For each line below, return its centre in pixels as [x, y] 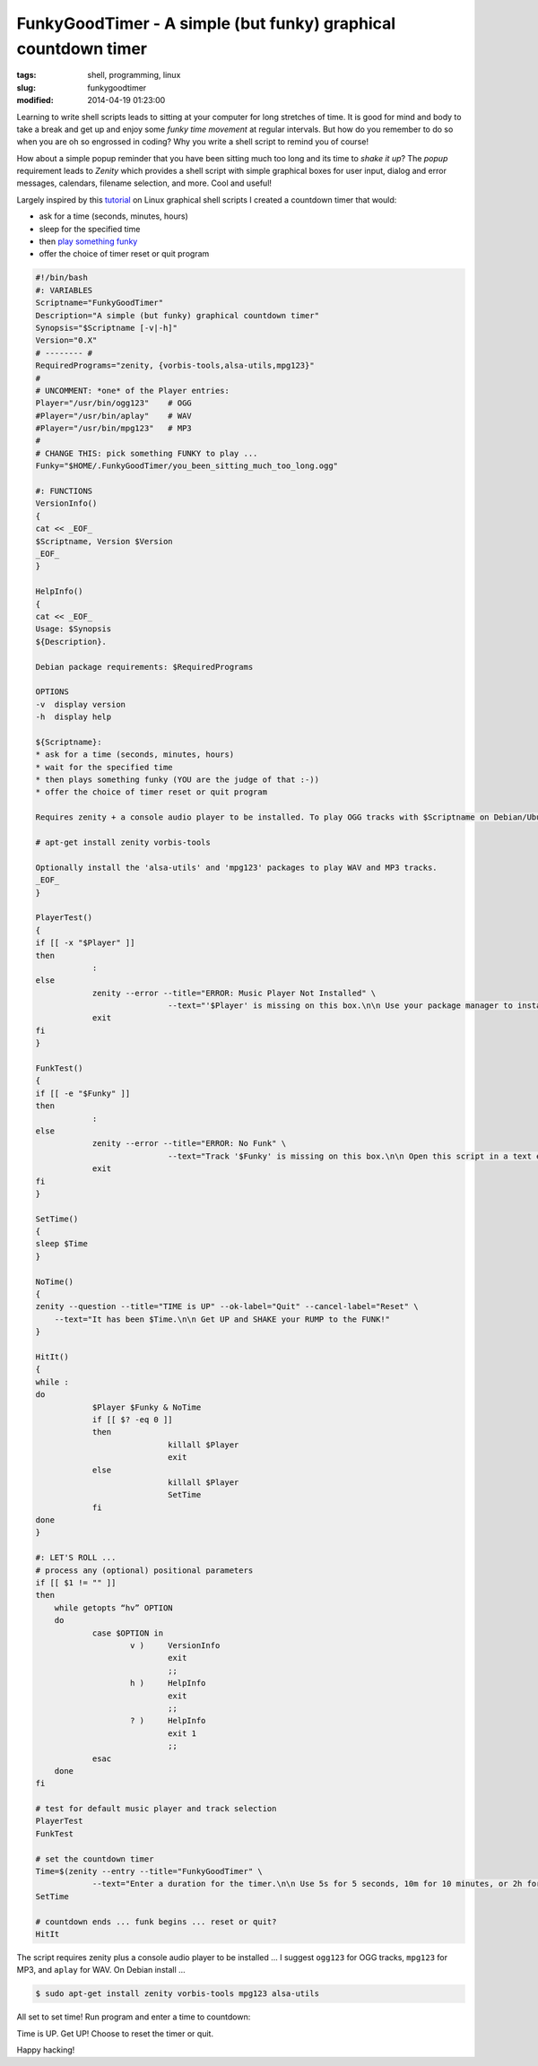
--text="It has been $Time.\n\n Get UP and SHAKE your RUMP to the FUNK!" [222, 1319]
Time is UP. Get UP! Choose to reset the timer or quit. [115, 2033]
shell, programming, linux [134, 75]
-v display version [80, 704]
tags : [26, 75]
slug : [26, 87]
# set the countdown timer [95, 1859]
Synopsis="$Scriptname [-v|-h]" [107, 328]
